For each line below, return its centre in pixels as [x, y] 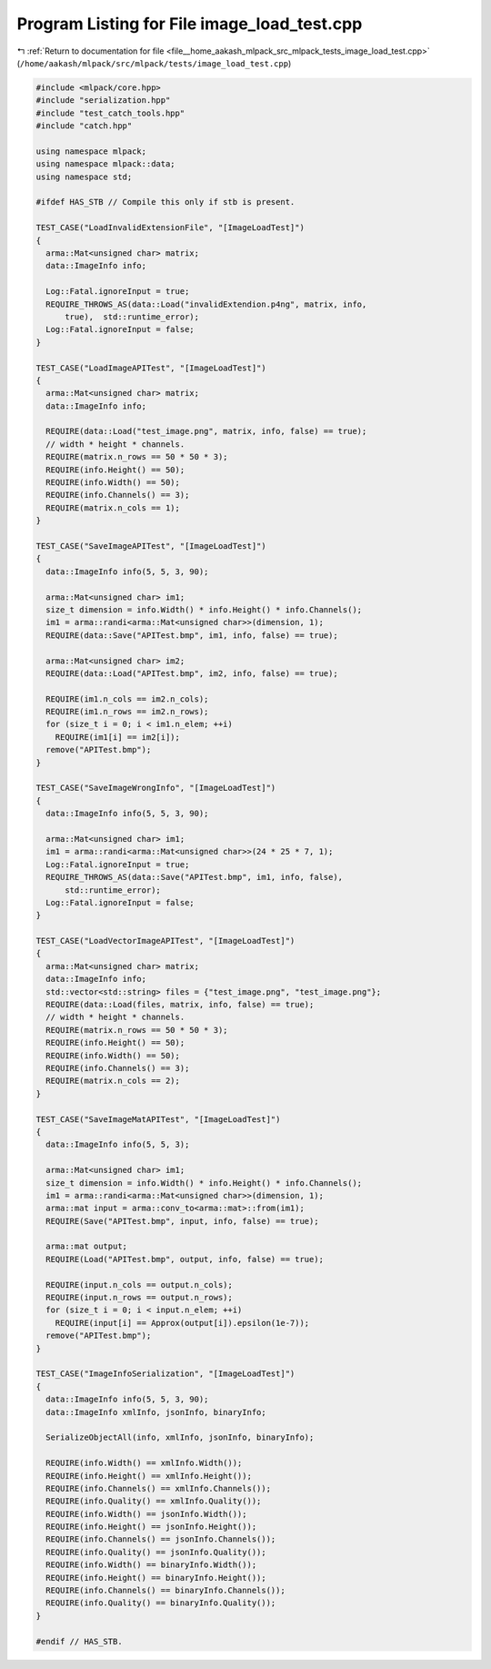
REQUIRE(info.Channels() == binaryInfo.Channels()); [165, 1591]
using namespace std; [84, 177]
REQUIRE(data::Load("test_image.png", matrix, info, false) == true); [206, 431]
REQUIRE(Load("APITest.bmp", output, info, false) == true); [185, 1259]
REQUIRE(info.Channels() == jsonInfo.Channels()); [161, 1539]
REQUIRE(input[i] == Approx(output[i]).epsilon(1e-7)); [182, 1323]
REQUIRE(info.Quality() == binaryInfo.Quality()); [161, 1603]
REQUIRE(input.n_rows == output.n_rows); [140, 1298]
